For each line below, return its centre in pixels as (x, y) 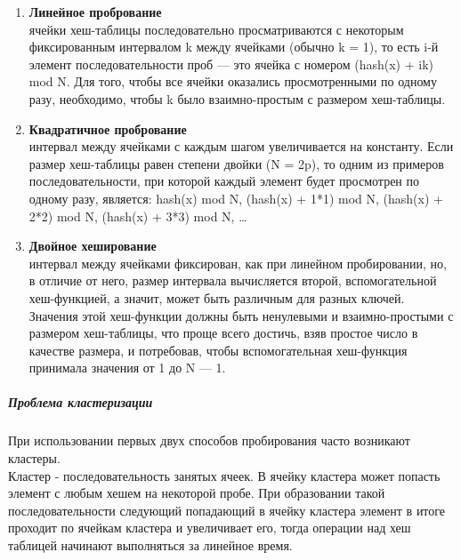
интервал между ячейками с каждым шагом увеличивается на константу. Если (241, 146)
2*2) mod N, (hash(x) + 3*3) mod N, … (138, 216)
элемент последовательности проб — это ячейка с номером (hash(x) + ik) (231, 64)
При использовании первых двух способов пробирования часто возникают (209, 440)
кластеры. (34, 458)
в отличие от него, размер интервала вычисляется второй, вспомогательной (233, 280)
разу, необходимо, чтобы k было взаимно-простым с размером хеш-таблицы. (237, 98)
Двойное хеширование (93, 246)
